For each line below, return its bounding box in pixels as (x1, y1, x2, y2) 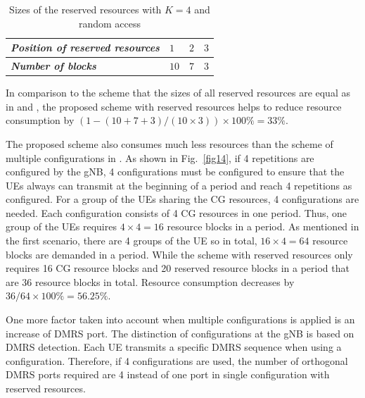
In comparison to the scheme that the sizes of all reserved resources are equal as (6, 85, 350, 100)
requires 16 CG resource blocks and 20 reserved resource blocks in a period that (6, 261, 350, 275)
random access (78, 15, 141, 30)
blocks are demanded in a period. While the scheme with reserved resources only (6, 247, 353, 261)
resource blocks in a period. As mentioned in (167, 219, 359, 234)
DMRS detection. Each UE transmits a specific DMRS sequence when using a (6, 340, 342, 354)
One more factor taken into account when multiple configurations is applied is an (6, 312, 355, 327)
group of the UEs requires (6, 219, 117, 234)
